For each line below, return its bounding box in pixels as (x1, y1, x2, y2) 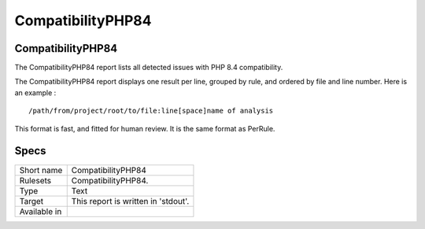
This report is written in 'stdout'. (71, 195, 190, 206)
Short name (19, 164, 63, 175)
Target (19, 195, 44, 206)
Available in (19, 205, 62, 216)
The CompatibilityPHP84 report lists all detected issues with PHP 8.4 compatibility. (14, 63, 283, 72)
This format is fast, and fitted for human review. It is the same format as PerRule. (14, 124, 275, 133)
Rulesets (19, 175, 51, 186)
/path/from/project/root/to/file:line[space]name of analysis (28, 106, 274, 116)
